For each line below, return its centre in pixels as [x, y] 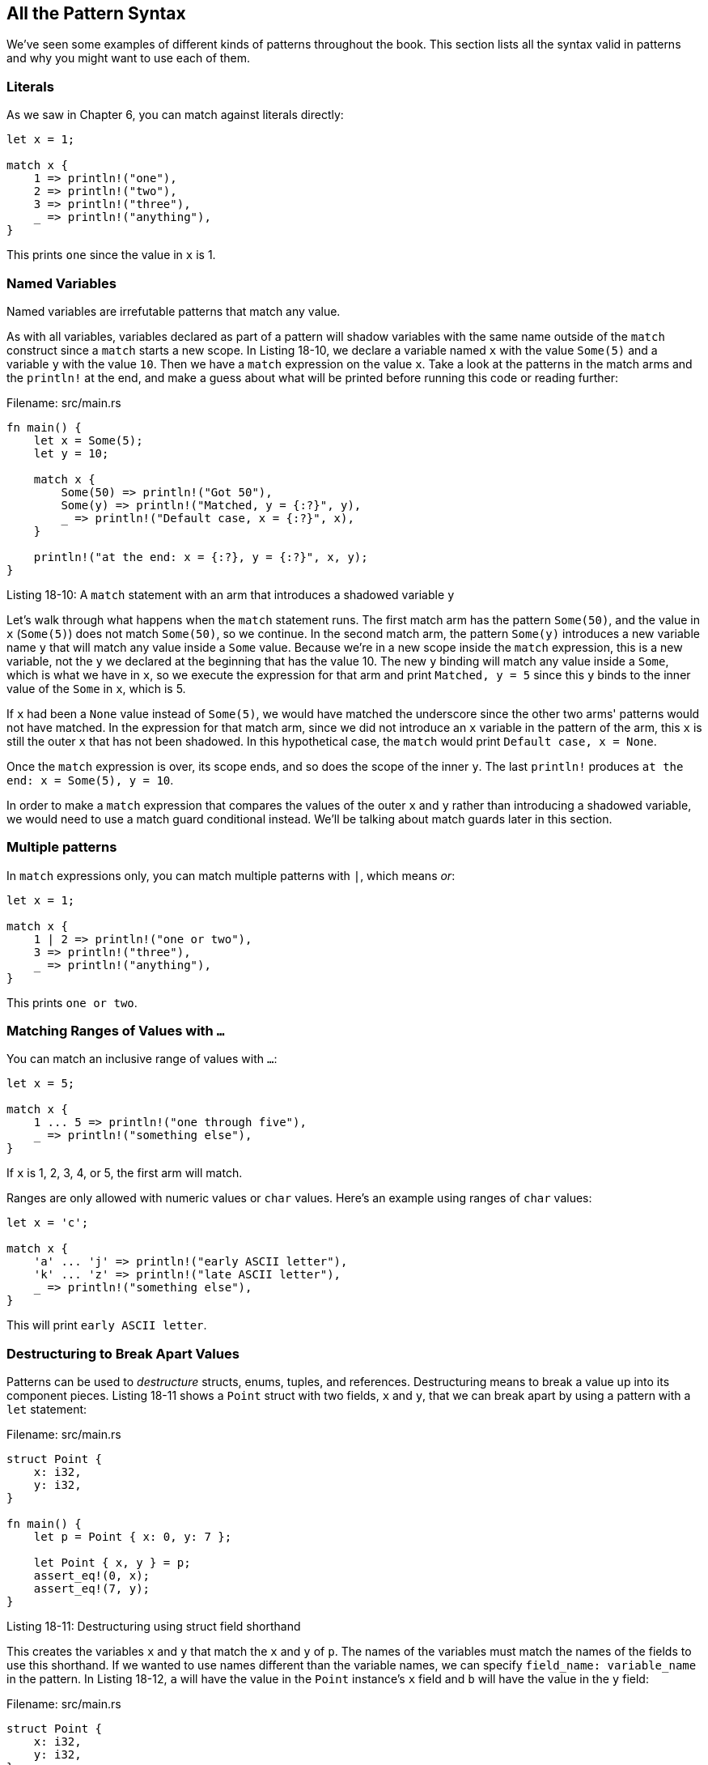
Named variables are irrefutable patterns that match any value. [174, 311]
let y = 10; [71, 453]
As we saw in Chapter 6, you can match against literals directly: [175, 115]
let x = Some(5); [88, 440]
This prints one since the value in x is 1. [111, 255]
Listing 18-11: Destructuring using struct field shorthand [154, 1627]
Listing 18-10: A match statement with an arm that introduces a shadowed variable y [231, 594]
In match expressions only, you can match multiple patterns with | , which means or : [231, 875]
